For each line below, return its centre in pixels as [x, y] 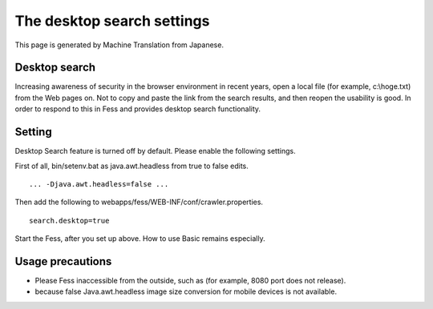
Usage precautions [63, 261]
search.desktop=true [69, 221]
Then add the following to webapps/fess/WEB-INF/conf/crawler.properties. [139, 202]
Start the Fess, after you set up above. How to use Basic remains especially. [140, 239]
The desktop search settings [112, 21]
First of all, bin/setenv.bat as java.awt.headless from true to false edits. [132, 166]
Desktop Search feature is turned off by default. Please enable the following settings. [155, 151]
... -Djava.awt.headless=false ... [99, 184]
